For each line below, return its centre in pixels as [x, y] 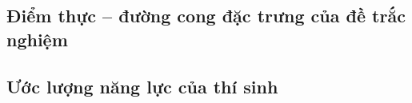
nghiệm [37, 39]
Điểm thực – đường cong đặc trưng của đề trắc [206, 16]
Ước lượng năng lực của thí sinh [142, 86]
